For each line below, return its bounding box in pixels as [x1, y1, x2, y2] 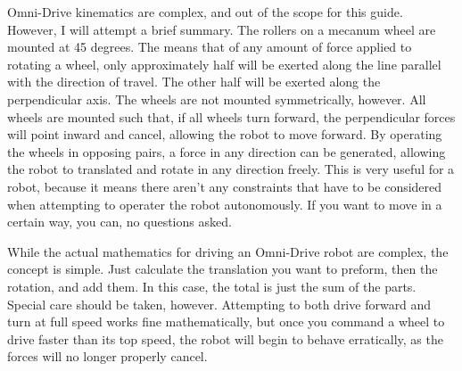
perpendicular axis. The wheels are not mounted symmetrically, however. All [7, 89, 426, 108]
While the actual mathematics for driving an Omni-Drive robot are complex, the [7, 242, 449, 260]
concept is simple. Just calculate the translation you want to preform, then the [7, 260, 438, 278]
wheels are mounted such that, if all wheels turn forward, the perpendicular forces [7, 107, 456, 126]
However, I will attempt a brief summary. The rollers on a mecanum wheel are [7, 20, 436, 38]
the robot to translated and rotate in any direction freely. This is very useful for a [7, 160, 455, 178]
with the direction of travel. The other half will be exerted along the [7, 72, 381, 91]
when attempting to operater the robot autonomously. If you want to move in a [7, 194, 442, 213]
